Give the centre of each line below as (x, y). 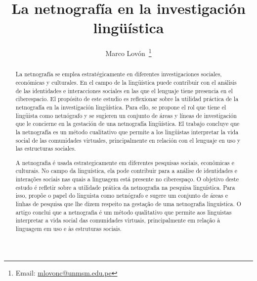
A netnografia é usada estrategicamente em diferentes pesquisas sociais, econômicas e (125, 162)
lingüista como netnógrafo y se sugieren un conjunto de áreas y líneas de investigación (126, 115)
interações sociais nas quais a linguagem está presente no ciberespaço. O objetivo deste (127, 179)
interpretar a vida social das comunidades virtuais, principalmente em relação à (118, 220)
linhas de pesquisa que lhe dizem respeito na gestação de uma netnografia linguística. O (128, 204)
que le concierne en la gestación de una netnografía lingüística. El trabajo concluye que (128, 124)
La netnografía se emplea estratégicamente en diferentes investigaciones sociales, (119, 74)
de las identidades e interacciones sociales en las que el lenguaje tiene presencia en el (124, 90)
